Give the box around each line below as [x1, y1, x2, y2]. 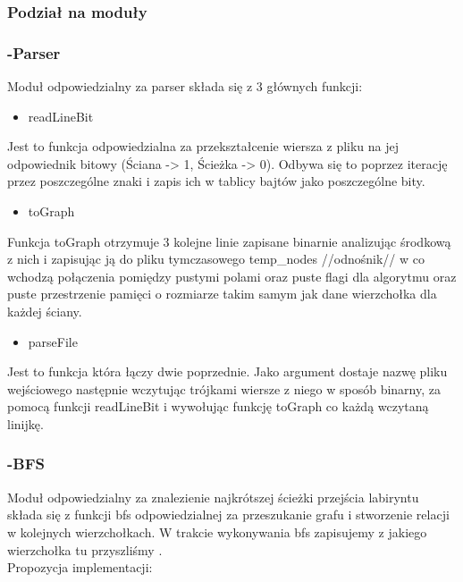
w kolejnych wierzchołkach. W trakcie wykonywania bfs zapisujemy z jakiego [7, 522, 427, 541]
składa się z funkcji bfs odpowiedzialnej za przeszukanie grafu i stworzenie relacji [7, 505, 450, 524]
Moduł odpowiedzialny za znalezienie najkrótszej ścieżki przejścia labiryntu [7, 487, 419, 506]
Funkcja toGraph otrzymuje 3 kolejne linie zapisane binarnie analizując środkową [7, 232, 451, 250]
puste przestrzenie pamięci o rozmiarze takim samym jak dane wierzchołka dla [7, 284, 437, 303]
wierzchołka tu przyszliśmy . [7, 540, 163, 559]
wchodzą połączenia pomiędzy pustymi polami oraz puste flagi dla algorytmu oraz [7, 266, 457, 285]
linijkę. [7, 414, 44, 433]
